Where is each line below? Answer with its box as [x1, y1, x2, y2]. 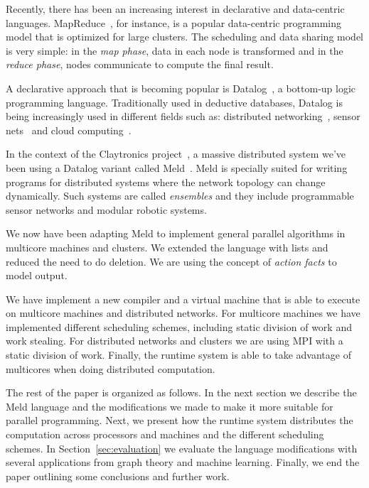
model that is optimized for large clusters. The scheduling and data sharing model [6, 29, 363, 44]
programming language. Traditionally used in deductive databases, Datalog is [6, 94, 343, 109]
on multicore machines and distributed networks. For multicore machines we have [6, 305, 360, 320]
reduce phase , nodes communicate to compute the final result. [6, 57, 274, 72]
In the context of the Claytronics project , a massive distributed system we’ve [6, 146, 346, 161]
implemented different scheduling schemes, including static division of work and [6, 319, 352, 334]
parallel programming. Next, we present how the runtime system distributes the [6, 413, 353, 428]
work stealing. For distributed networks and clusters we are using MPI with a [6, 333, 343, 348]
